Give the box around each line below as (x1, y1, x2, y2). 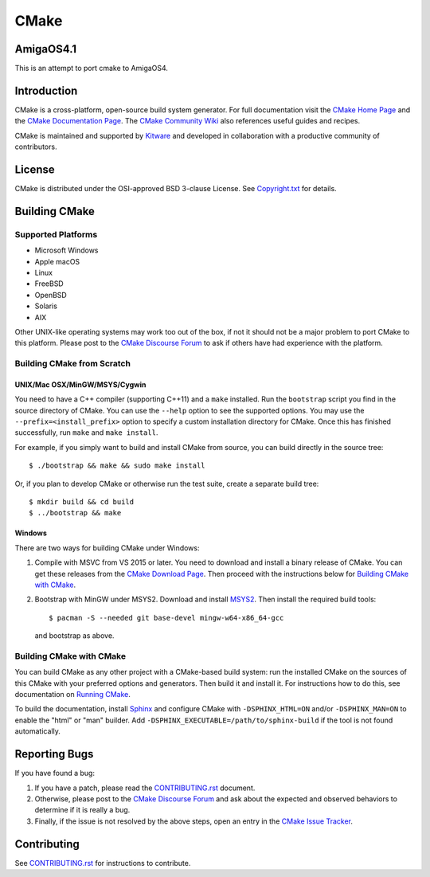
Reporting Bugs (14, 747, 94, 761)
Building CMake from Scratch (14, 358, 131, 370)
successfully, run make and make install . (14, 428, 158, 437)
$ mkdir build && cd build (29, 498, 135, 507)
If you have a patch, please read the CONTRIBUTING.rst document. (34, 783, 256, 793)
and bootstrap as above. (34, 631, 115, 640)
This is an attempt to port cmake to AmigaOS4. (14, 64, 169, 73)
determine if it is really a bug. (34, 805, 131, 815)
